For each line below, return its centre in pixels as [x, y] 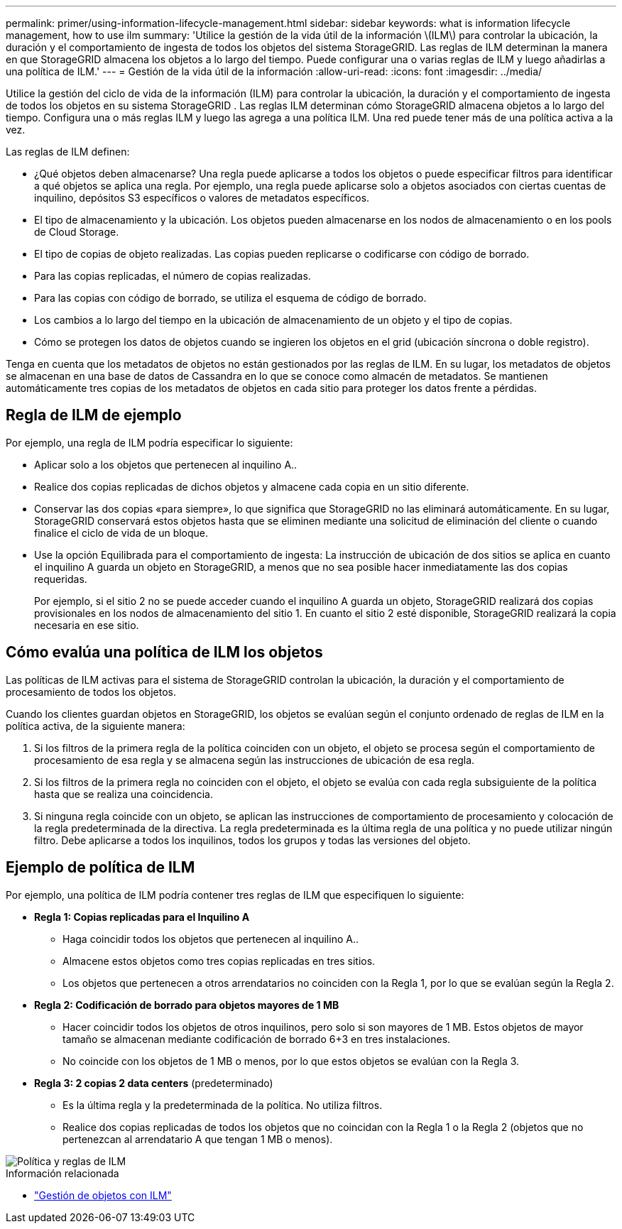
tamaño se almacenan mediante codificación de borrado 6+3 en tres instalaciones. [257, 1039]
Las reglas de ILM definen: [68, 152]
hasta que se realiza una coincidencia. [124, 794]
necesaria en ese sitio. [87, 625]
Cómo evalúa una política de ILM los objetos [164, 652]
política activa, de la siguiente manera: [96, 726]
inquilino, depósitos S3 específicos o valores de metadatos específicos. [202, 198]
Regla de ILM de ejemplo [94, 415]
